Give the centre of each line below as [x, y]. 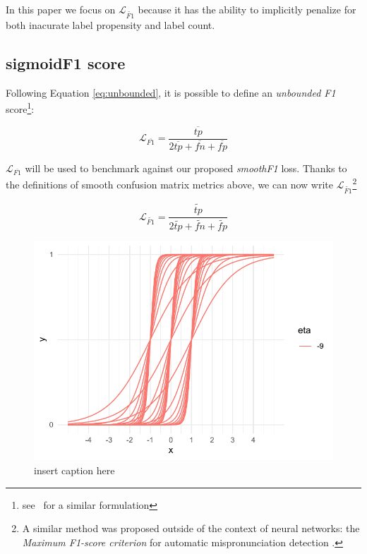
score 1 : [20, 108]
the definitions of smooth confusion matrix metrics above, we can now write [169, 185]
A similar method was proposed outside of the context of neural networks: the [191, 528]
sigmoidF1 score [66, 62]
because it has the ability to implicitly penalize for [247, 9]
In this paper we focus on [61, 9]
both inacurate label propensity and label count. [110, 24]
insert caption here [74, 470]
